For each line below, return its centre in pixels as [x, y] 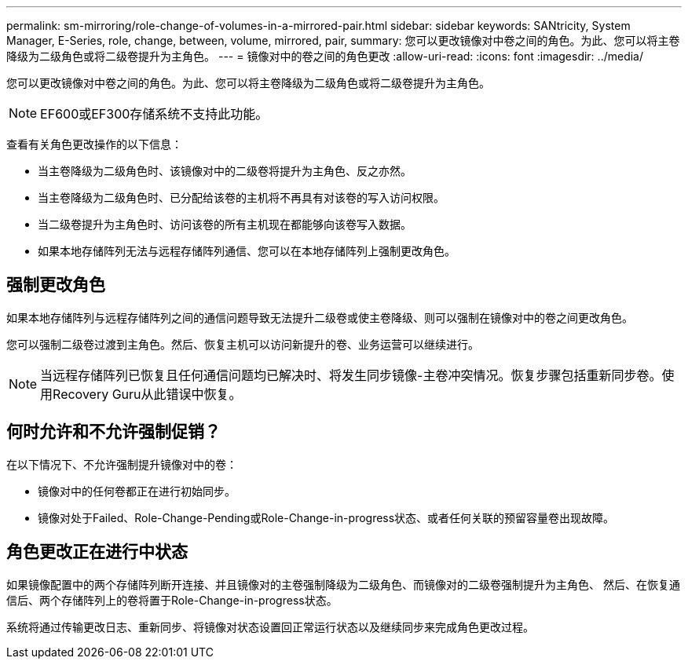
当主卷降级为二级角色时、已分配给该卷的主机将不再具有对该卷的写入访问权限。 [241, 197]
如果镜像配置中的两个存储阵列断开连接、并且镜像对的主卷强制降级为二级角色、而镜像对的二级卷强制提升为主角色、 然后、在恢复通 [343, 584]
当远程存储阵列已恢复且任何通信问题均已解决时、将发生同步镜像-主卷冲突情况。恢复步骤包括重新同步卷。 [351, 375]
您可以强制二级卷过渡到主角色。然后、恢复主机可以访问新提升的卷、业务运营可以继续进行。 [243, 344]
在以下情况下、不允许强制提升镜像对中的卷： [122, 464]
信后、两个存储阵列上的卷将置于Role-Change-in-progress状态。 [172, 600]
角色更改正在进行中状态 [97, 552]
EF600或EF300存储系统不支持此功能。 [154, 114]
